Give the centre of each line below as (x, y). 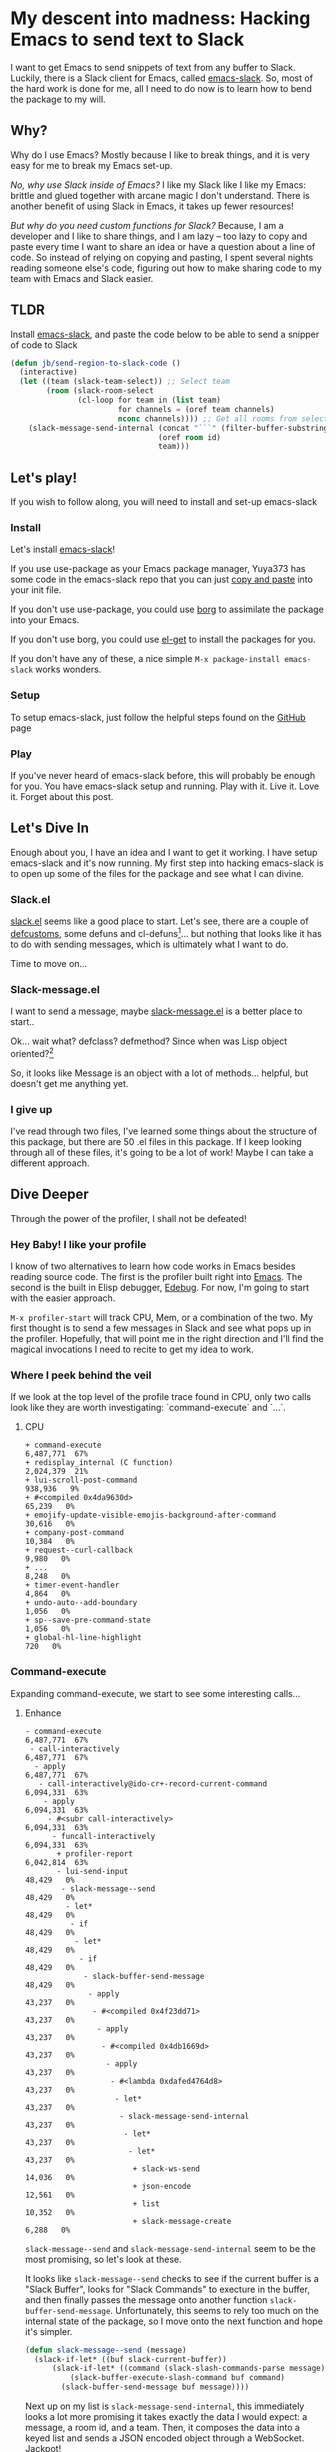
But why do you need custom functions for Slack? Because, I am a (147, 225)
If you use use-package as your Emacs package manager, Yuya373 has (158, 569)
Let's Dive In (50, 828)
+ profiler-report (94, 1853)
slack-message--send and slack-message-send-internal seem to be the (170, 2248)
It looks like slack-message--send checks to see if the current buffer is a (172, 2278)
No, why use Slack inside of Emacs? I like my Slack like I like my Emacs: (158, 184)
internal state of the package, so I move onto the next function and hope (173, 2321)
